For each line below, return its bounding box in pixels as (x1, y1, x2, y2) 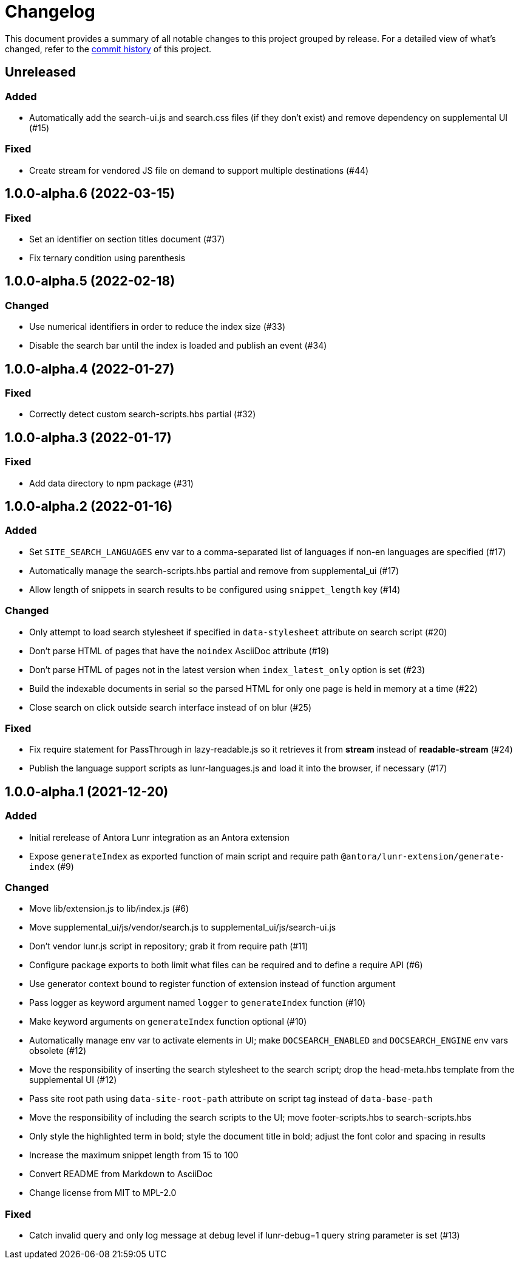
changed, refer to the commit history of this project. (5, 43, 212, 54)
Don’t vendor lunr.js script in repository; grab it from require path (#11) (29, 941, 308, 952)
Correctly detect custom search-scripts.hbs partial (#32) (29, 409, 256, 420)
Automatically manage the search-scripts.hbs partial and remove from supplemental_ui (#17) (29, 565, 399, 576)
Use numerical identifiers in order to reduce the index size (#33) (29, 321, 286, 332)
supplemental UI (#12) (29, 1074, 117, 1085)
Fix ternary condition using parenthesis (29, 252, 186, 263)
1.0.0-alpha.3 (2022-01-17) (5, 429, 172, 445)
